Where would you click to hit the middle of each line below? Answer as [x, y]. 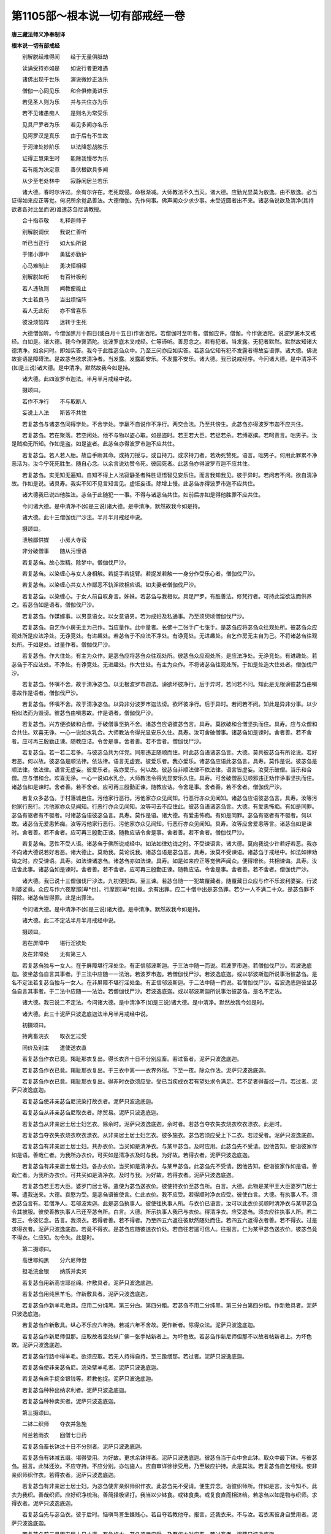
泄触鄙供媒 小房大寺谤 [54, 539]
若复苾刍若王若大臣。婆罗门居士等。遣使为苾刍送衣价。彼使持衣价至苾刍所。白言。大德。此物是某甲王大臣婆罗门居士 [169, 1186]
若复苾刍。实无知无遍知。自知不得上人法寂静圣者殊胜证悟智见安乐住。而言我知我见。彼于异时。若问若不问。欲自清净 [169, 475]
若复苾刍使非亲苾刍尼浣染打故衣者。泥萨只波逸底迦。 [89, 1101]
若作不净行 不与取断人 [54, 401]
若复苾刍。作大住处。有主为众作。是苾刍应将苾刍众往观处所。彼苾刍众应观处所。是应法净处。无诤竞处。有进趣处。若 [169, 656]
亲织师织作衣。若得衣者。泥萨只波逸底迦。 [65, 1474]
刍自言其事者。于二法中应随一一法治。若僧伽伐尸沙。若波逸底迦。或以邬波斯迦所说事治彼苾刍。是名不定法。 [148, 991]
